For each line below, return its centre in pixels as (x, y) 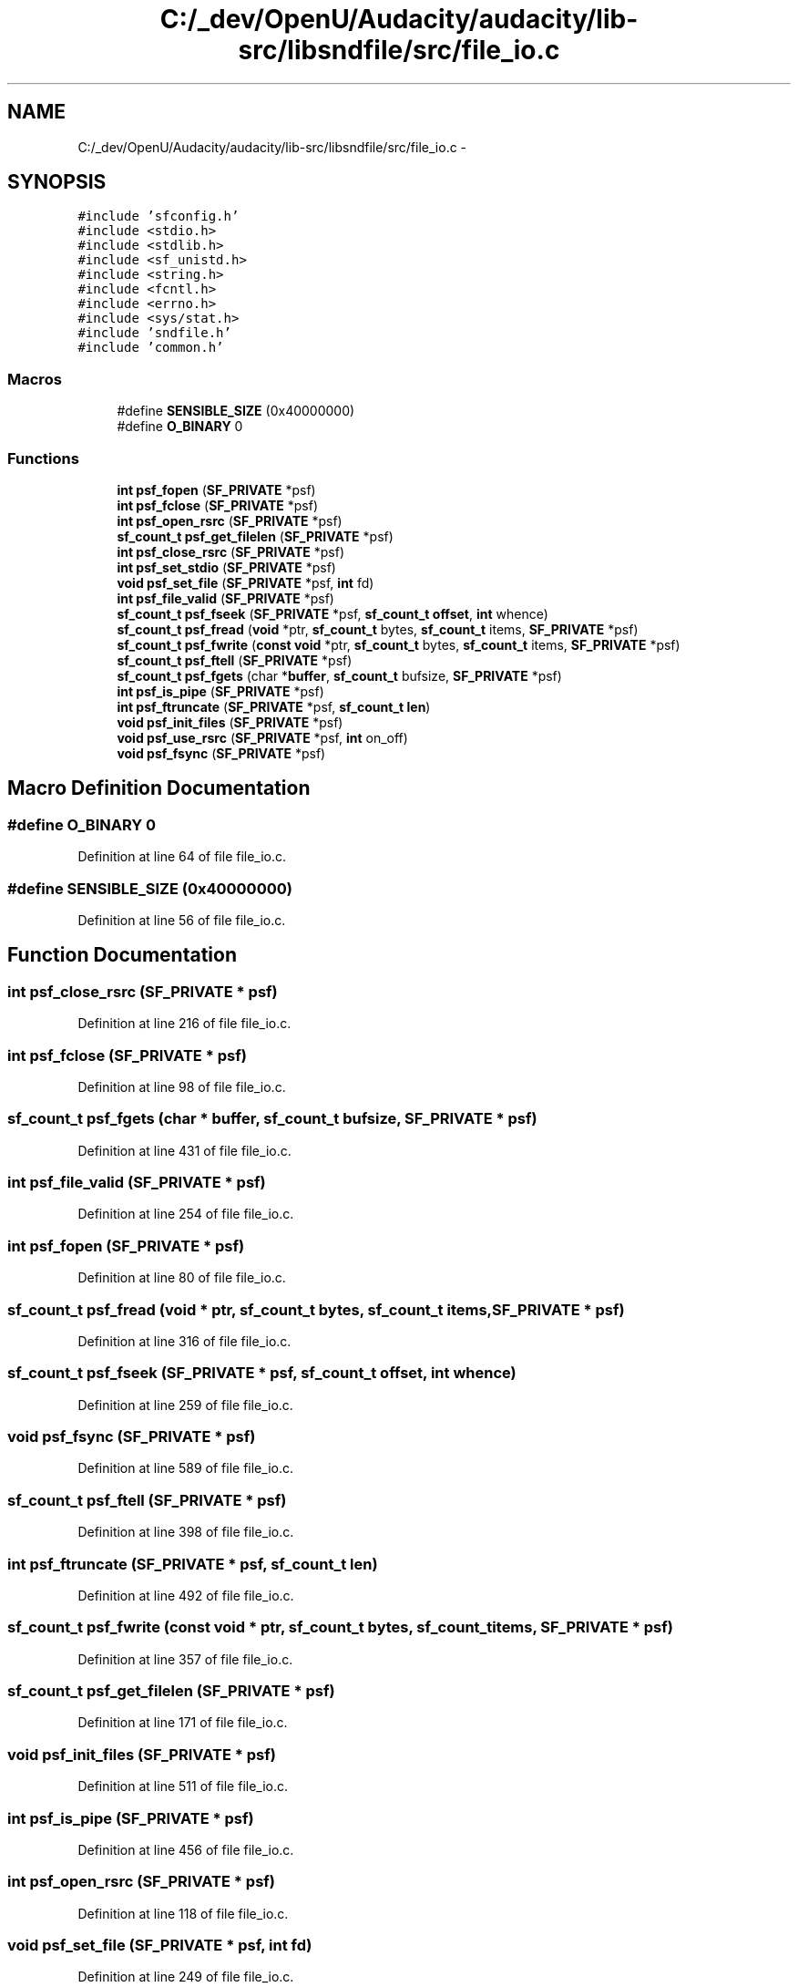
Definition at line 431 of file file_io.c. (184, 1150)
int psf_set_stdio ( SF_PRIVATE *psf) (226, 567)
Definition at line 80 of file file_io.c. (182, 1278)
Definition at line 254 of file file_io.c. (186, 1214)
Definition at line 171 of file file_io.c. (183, 1723)
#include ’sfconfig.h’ (159, 216)
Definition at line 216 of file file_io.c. (184, 1024)
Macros (35, 379)
